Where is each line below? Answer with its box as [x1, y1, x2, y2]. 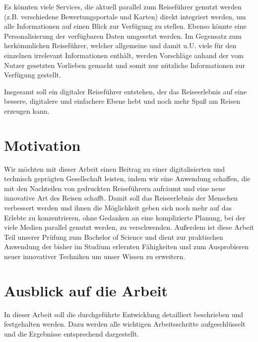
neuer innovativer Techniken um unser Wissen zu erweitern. [4, 251, 186, 261]
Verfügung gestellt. [4, 69, 61, 80]
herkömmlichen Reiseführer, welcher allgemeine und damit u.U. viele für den [4, 40, 237, 51]
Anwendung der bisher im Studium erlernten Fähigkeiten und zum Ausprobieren [4, 241, 249, 252]
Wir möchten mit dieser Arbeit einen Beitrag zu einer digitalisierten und [4, 163, 225, 174]
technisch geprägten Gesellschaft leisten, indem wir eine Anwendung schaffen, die [4, 173, 251, 184]
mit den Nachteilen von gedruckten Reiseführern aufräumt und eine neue [4, 183, 226, 193]
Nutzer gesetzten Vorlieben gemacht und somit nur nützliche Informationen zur [4, 60, 246, 70]
